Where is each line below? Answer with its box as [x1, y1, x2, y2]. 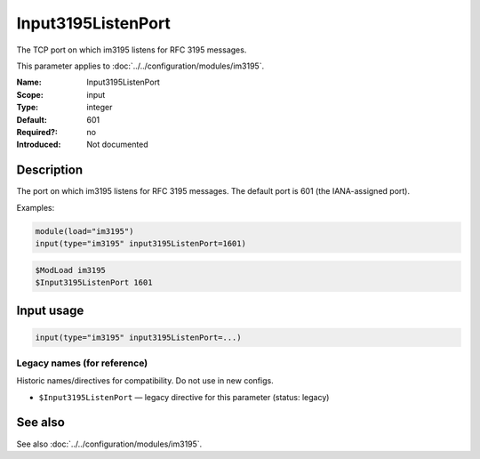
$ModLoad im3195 [35, 265, 107, 275]
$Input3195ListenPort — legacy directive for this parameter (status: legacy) [38, 391, 330, 402]
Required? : [16, 126, 58, 137]
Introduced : [16, 139, 61, 150]
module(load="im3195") [35, 226, 134, 236]
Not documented [86, 139, 148, 150]
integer [86, 102, 113, 113]
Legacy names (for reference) [16, 357, 148, 369]
